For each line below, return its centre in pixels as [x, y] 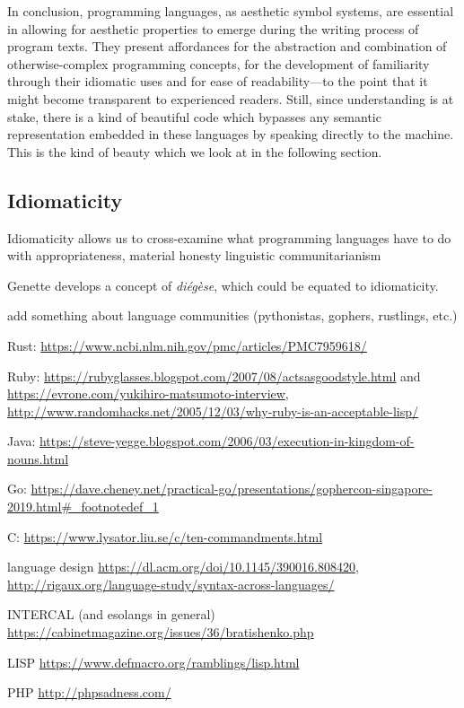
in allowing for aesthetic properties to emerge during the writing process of [213, 28]
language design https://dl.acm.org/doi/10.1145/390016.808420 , [183, 567]
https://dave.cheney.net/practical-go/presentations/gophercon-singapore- [232, 489]
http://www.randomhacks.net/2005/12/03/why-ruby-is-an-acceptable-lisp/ [213, 411]
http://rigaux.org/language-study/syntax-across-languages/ [171, 584]
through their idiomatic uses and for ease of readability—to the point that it [218, 81]
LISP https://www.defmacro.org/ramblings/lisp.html [153, 662]
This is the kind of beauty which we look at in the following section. [195, 151]
